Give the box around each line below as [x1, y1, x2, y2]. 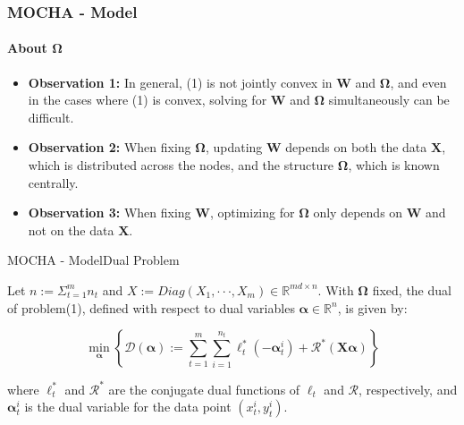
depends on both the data [285, 138, 427, 157]
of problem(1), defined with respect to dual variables [7, 298, 295, 317]
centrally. [28, 173, 79, 191]
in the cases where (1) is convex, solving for [28, 90, 267, 109]
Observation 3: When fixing [28, 203, 191, 222]
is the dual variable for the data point [24, 397, 232, 416]
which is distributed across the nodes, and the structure [28, 156, 334, 174]
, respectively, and [359, 379, 458, 398]
